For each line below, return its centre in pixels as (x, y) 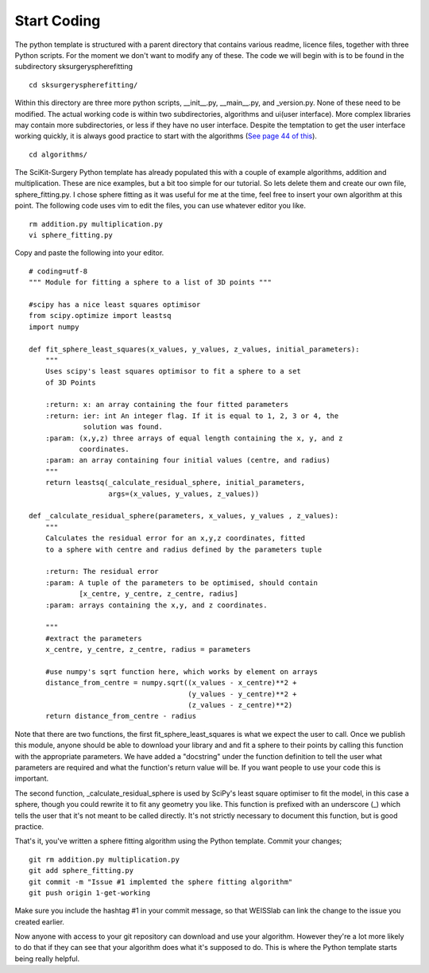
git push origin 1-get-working (90, 893)
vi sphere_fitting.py (71, 235)
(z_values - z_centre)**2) (240, 705)
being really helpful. (47, 959)
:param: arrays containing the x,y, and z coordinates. (156, 605)
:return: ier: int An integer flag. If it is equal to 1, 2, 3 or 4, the (192, 416)
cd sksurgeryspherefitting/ (83, 85)
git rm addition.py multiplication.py (104, 859)
